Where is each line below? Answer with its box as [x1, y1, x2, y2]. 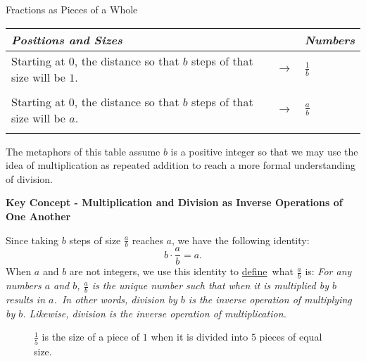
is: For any [305, 264, 352, 279]
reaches [132, 232, 163, 247]
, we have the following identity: [171, 232, 310, 247]
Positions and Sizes [11, 31, 122, 48]
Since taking [6, 232, 59, 247]
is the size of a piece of [42, 329, 140, 344]
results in [6, 292, 46, 307]
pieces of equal [259, 329, 322, 344]
